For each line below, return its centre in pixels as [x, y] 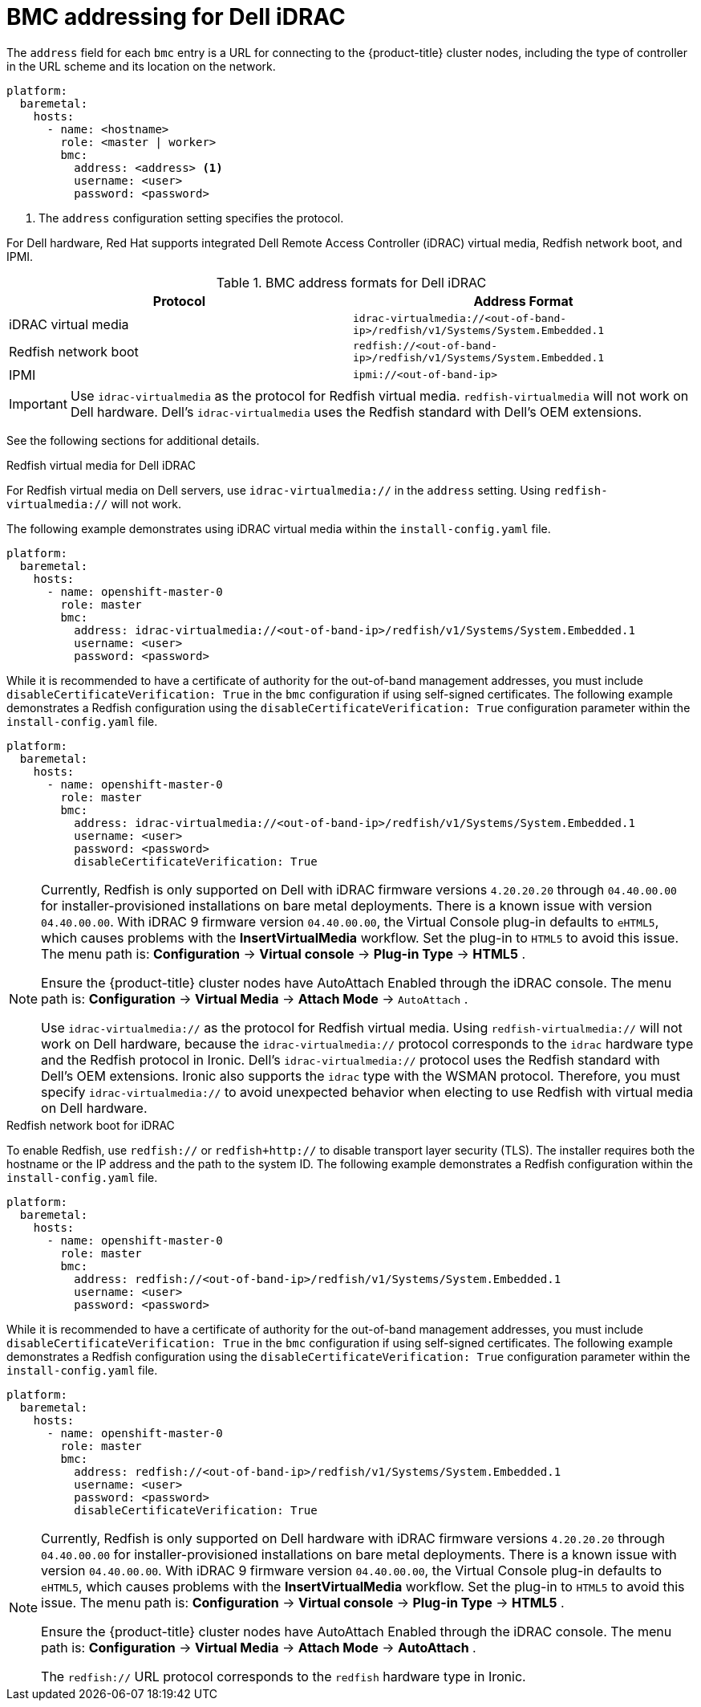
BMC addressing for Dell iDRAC [176, 17]
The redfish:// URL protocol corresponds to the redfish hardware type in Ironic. [284, 1676]
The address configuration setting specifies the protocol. [191, 218]
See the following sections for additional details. [133, 440]
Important [38, 403]
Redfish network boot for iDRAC [91, 1125]
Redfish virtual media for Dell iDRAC [101, 465]
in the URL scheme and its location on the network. [141, 66]
